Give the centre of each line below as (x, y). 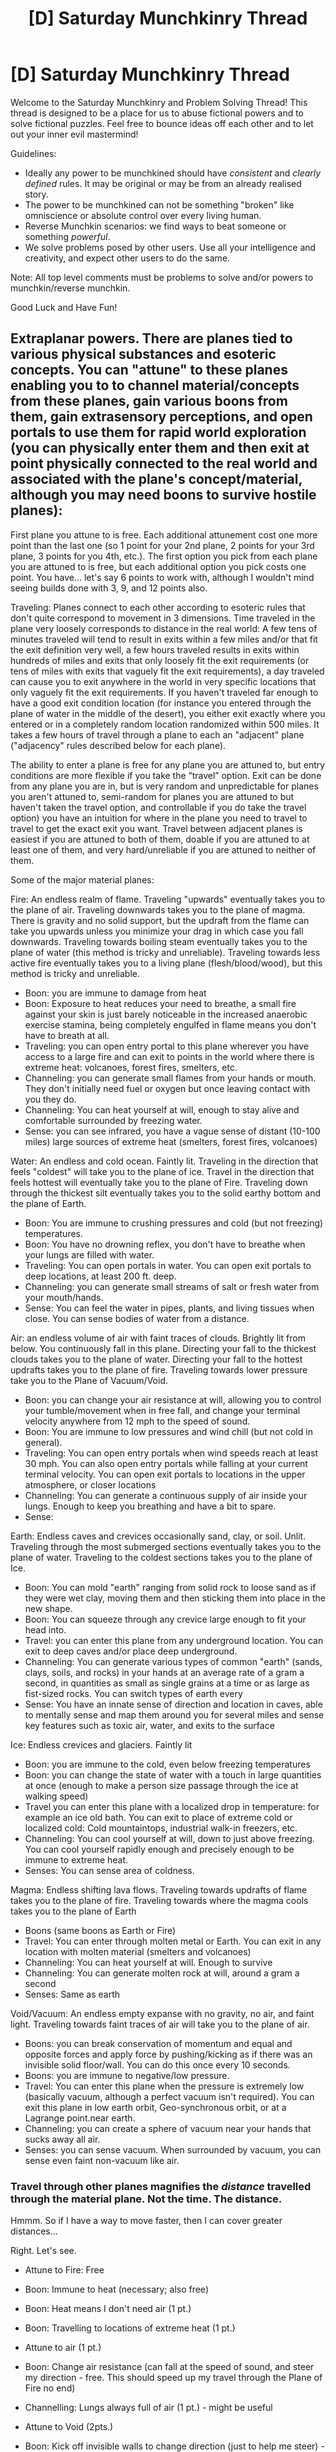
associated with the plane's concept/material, (156, 479)
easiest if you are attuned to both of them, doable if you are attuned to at (160, 839)
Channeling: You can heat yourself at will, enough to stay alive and (162, 1109)
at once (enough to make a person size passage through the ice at (161, 1785)
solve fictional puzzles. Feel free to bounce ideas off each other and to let (162, 123)
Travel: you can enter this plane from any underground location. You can (174, 1640)
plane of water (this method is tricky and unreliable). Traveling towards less (165, 952)
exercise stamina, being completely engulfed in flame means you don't (170, 1024)
